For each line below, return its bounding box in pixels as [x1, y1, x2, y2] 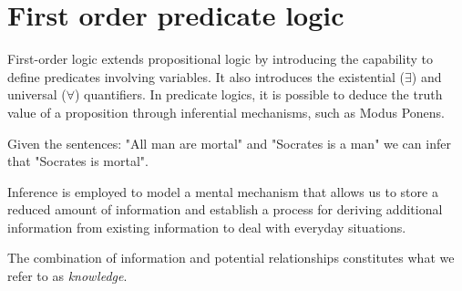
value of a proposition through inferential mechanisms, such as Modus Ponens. [7, 102, 445, 121]
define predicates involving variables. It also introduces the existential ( [7, 67, 406, 86]
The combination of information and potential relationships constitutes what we [7, 248, 455, 267]
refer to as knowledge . [7, 266, 128, 286]
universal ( [7, 85, 67, 104]
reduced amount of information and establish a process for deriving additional [7, 200, 443, 219]
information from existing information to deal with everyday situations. [7, 217, 406, 236]
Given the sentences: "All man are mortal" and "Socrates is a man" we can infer [7, 133, 451, 152]
